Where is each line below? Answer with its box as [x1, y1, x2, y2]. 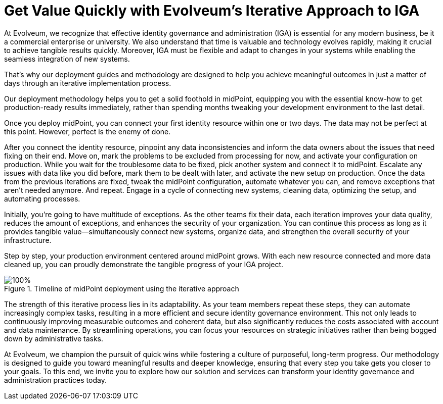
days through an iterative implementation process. [4, 78, 171, 87]
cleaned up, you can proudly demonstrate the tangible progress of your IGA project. [4, 260, 284, 269]
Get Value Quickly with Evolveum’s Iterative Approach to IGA [4, 2, 420, 19]
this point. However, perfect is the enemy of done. [4, 127, 171, 136]
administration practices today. [4, 375, 107, 384]
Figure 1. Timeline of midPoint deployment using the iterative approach [4, 284, 239, 293]
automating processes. [4, 194, 80, 203]
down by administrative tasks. [4, 334, 104, 343]
